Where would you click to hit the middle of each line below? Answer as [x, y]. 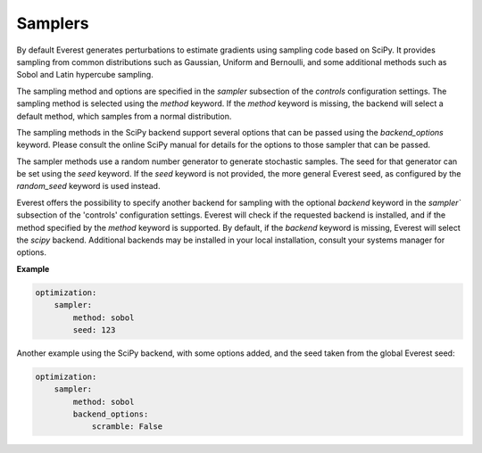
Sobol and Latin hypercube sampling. [85, 75]
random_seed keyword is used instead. [88, 186]
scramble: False [127, 427]
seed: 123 [94, 329]
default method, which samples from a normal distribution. [124, 116]
